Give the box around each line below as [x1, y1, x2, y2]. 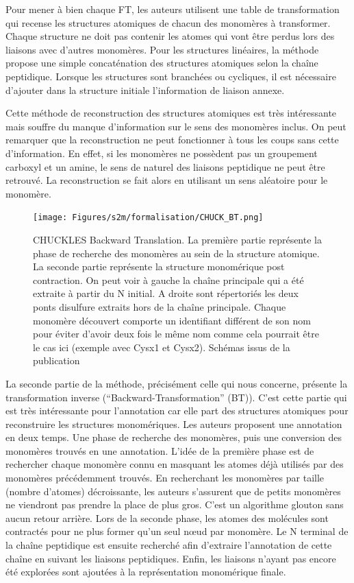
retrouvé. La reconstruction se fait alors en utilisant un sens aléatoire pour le [5, 173, 328, 187]
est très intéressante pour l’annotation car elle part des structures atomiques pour [5, 403, 349, 418]
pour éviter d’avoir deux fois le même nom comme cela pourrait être [33, 326, 319, 341]
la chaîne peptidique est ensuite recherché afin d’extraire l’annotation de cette [5, 538, 332, 552]
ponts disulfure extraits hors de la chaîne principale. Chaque [33, 299, 286, 313]
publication [33, 353, 80, 368]
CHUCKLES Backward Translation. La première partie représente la [33, 232, 322, 246]
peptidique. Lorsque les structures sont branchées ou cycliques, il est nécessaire [5, 69, 336, 83]
